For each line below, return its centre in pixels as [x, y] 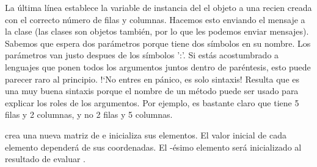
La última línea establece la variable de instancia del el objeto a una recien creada [158, 7]
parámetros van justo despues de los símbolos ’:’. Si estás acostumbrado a [142, 55]
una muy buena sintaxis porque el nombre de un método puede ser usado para [152, 91]
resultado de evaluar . [45, 159]
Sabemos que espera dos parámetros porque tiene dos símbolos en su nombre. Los [158, 43]
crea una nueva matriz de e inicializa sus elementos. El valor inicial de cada [146, 135]
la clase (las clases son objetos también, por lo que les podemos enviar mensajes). [157, 31]
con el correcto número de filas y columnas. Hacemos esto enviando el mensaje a [155, 19]
